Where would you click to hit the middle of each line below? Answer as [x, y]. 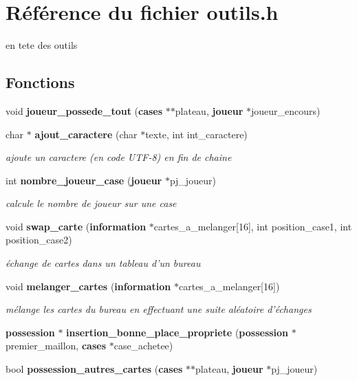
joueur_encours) [286, 110]
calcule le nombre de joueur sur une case [91, 203]
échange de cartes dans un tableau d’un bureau [103, 263]
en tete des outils [42, 45]
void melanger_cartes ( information [88, 286]
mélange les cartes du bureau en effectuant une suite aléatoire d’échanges [159, 309]
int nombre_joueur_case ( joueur [84, 180]
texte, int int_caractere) [196, 134]
